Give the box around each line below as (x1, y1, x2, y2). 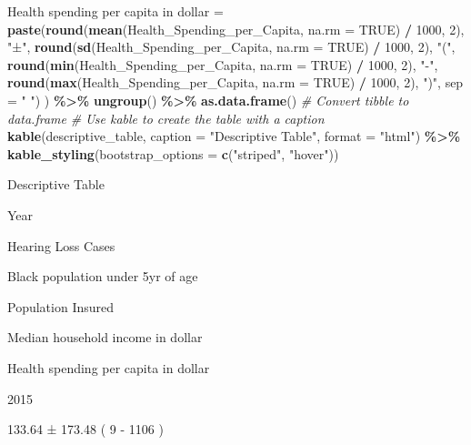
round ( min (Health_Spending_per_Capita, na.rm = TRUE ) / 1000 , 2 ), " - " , (7, 55, 438, 74)
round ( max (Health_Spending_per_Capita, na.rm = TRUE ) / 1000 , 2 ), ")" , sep (7, 73, 464, 92)
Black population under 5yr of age (7, 267, 198, 286)
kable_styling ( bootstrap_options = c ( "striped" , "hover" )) (7, 144, 339, 163)
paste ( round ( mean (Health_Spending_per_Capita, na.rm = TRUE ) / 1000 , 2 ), (7, 19, 465, 38)
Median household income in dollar (7, 328, 203, 347)
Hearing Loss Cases (7, 236, 115, 255)
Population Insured (7, 297, 115, 316)
